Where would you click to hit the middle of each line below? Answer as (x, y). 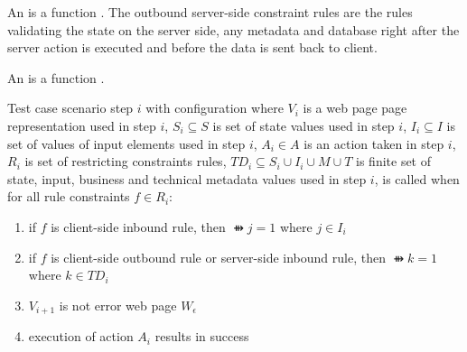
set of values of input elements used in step (126, 143)
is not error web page (118, 305)
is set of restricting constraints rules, (126, 161)
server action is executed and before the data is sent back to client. (192, 47)
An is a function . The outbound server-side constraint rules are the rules (210, 12)
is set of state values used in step (304, 125)
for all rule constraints (69, 196)
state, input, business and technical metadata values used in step (187, 178)
